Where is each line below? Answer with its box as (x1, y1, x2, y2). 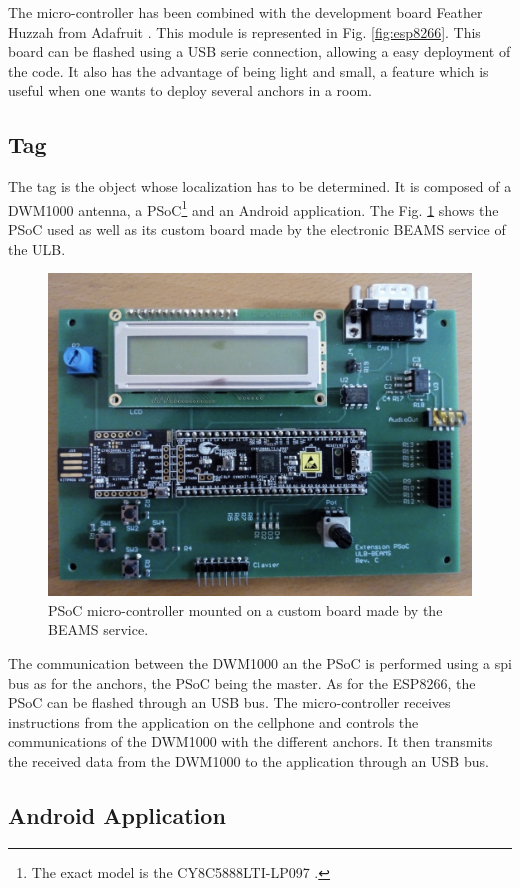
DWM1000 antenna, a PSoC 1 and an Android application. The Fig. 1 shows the (8, 196, 499, 220)
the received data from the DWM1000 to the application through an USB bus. (8, 750, 489, 771)
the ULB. (8, 238, 66, 259)
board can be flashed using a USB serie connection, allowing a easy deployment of (8, 41, 511, 62)
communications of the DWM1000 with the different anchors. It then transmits (8, 731, 493, 752)
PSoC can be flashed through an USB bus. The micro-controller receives (8, 692, 451, 713)
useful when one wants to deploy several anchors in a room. (8, 80, 373, 101)
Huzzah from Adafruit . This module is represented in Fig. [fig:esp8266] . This (8, 21, 481, 42)
